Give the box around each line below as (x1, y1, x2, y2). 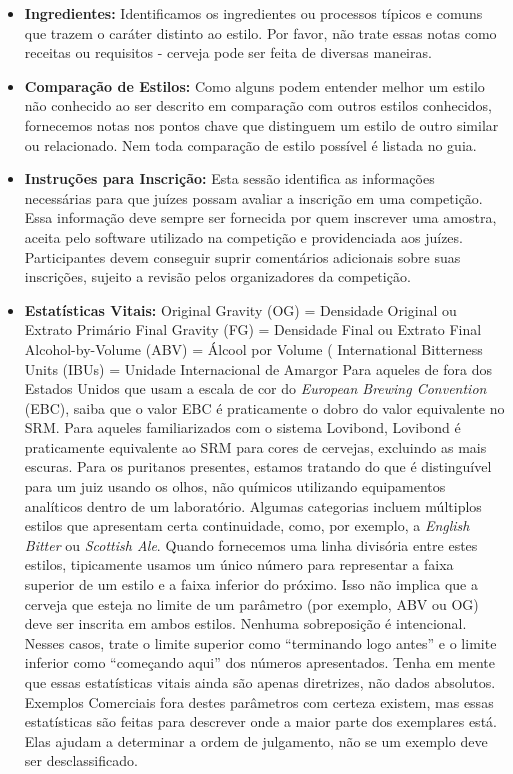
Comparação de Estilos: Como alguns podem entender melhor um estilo (24, 75, 485, 96)
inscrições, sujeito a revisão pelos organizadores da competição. (24, 266, 411, 287)
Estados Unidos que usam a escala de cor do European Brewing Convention (24, 378, 487, 399)
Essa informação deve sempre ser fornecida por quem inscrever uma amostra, (24, 207, 497, 228)
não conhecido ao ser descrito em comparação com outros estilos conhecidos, (24, 95, 493, 116)
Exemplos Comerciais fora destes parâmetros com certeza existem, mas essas (24, 691, 494, 712)
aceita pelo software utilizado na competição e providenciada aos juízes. (24, 226, 463, 247)
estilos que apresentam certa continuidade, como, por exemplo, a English (24, 515, 470, 536)
